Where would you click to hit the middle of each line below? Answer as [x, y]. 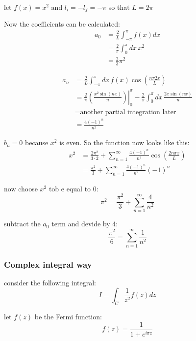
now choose [21, 188]
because [37, 142]
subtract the [22, 224]
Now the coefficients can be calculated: [62, 23]
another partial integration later [128, 112]
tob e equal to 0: [73, 188]
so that [119, 7]
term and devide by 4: [85, 224]
